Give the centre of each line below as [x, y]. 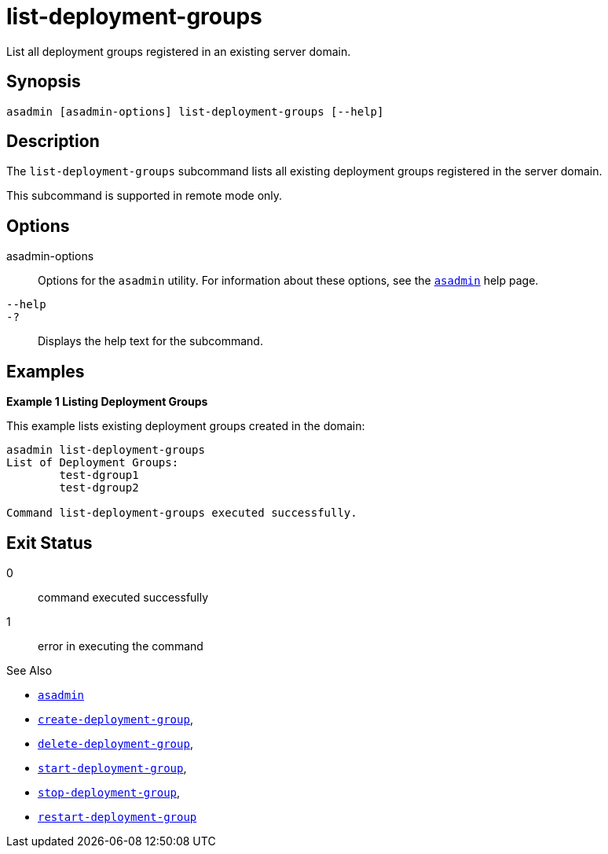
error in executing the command [121, 646]
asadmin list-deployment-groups [106, 450]
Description [53, 142]
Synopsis [44, 82]
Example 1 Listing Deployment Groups [107, 402]
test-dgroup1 [99, 475]
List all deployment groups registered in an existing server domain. [179, 51]
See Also [29, 670]
